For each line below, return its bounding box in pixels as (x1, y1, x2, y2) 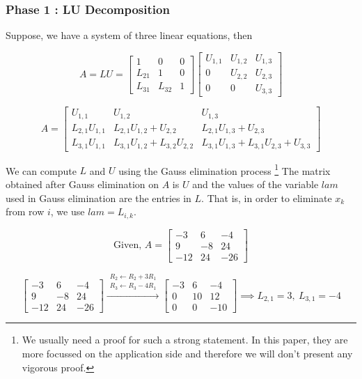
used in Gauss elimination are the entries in (6, 190, 191, 205)
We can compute (6, 163, 77, 178)
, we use (50, 204, 85, 219)
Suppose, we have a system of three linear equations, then (6, 28, 253, 42)
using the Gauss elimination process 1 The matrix (118, 161, 331, 178)
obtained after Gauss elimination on (6, 177, 159, 191)
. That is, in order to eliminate (201, 190, 332, 205)
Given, (113, 240, 142, 251)
